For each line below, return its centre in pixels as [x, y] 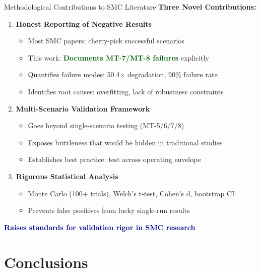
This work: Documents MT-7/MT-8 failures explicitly [118, 57]
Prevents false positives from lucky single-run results [109, 210]
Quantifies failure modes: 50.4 [74, 74]
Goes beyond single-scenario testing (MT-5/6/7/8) [106, 125]
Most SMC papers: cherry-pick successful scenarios [106, 41]
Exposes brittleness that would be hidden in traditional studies [125, 142]
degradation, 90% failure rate [172, 74]
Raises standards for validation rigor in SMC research [100, 227]
